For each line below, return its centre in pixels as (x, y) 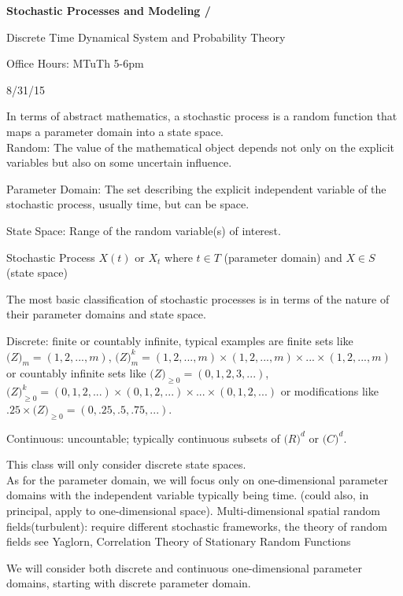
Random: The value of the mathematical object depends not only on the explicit (200, 147)
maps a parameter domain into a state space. (115, 131)
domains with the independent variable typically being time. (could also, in (188, 495)
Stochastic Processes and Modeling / (109, 10)
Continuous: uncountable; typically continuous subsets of (143, 438)
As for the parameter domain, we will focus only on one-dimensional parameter (197, 479)
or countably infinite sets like (76, 373)
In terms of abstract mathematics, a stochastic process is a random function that (202, 116)
